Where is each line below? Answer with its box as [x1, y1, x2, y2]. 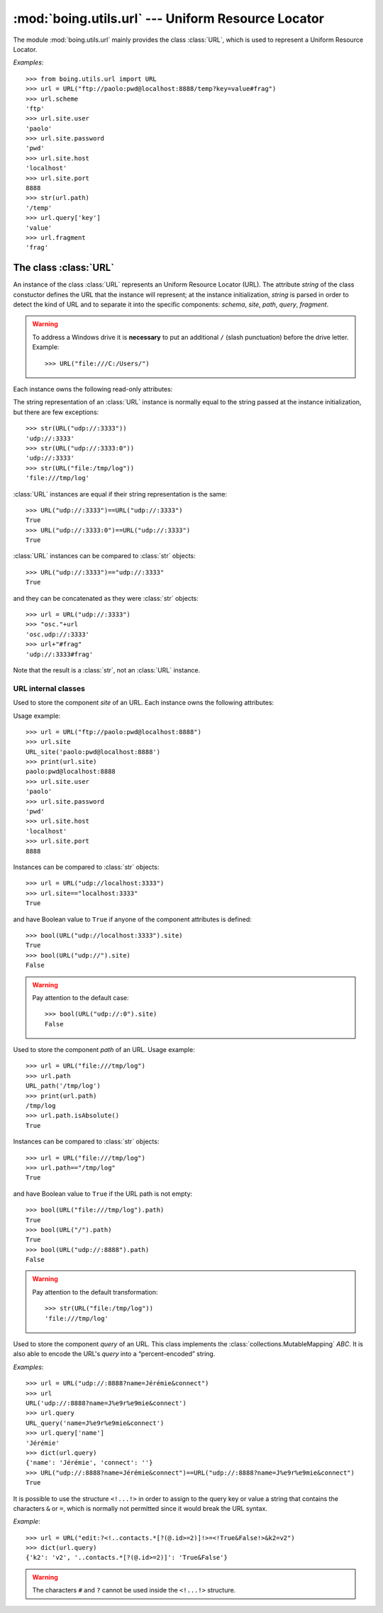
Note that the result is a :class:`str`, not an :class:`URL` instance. [13, 665, 201, 674]
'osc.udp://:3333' [26, 630, 90, 638]
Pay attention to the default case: [32, 993, 129, 1002]
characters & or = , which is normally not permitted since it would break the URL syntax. [13, 1504, 267, 1512]
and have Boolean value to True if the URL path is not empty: [13, 1189, 193, 1198]
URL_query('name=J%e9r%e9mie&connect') [26, 1419, 165, 1427]
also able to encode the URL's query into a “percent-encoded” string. [13, 1350, 216, 1358]
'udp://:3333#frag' [26, 650, 94, 658]
